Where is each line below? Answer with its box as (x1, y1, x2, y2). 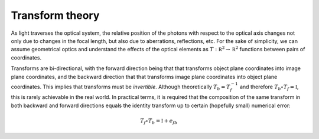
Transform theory (11, 9, 100, 22)
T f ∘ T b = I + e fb (139, 118, 178, 125)
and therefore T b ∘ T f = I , (239, 83, 299, 91)
